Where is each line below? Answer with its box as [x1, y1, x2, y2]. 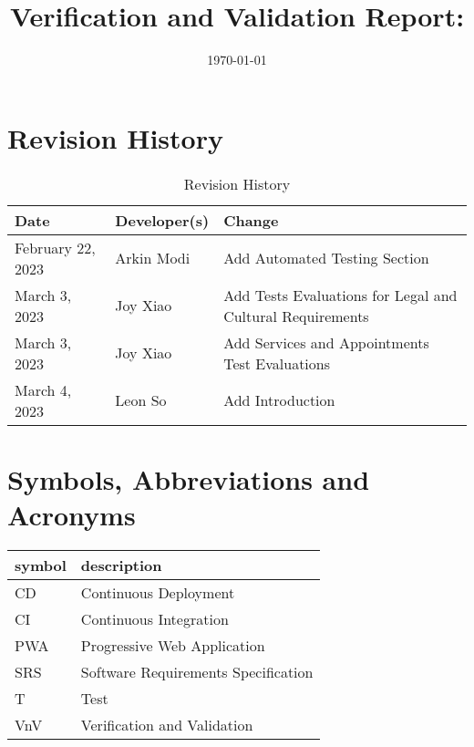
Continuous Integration [80, 607, 229, 629]
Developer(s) [115, 209, 210, 231]
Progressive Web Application [80, 634, 265, 656]
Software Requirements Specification [80, 660, 314, 682]
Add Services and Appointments [223, 331, 429, 353]
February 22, [15, 236, 96, 258]
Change [223, 209, 279, 231]
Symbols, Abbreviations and [7, 460, 370, 497]
